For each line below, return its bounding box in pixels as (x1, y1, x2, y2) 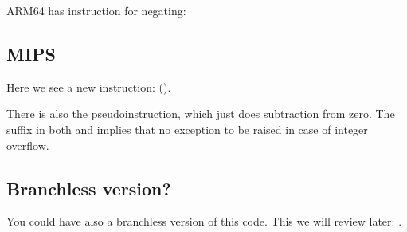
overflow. (6, 136, 49, 153)
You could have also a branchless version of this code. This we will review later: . (6, 213, 402, 230)
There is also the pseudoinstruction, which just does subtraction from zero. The (6, 105, 395, 122)
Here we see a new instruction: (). (6, 78, 171, 95)
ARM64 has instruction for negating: (6, 2, 186, 18)
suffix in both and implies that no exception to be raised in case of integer (6, 120, 368, 137)
